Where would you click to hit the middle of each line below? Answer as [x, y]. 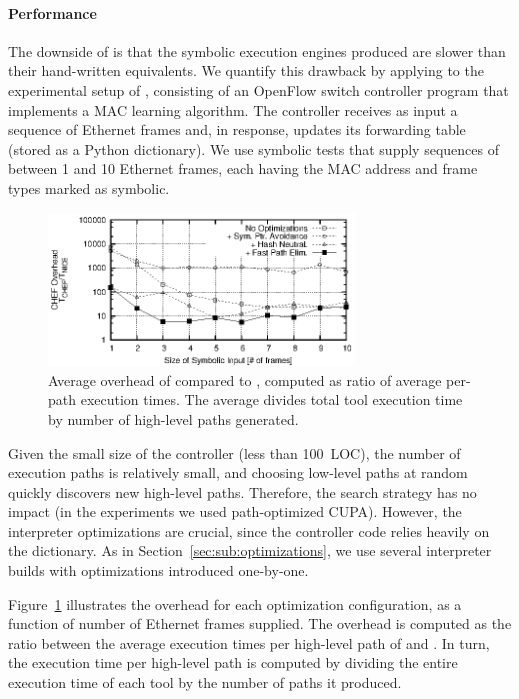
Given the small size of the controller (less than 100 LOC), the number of [234, 452]
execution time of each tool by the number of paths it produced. [205, 682]
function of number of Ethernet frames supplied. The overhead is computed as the [260, 623]
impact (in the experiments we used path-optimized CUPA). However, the [235, 511]
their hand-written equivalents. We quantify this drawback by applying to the [246, 70]
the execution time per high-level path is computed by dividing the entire [233, 662]
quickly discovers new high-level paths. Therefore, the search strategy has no [242, 491]
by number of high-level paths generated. [173, 418]
